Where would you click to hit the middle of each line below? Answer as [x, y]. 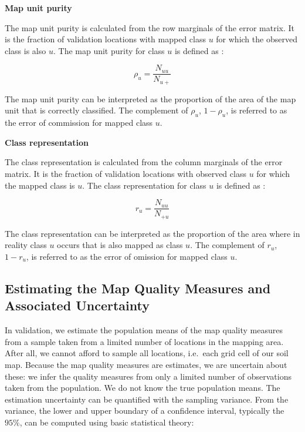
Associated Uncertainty [77, 305]
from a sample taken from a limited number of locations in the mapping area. [144, 341]
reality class [26, 245]
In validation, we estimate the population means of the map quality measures [144, 330]
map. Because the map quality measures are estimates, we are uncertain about [146, 364]
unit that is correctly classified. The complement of [96, 110]
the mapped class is [40, 185]
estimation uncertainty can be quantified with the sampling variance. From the [147, 399]
